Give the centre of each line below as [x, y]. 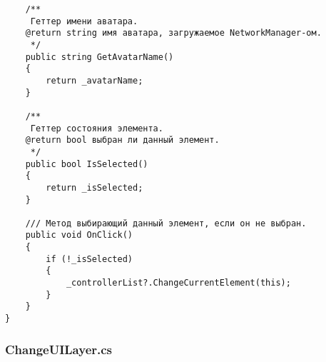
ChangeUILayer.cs [59, 349]
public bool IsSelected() [87, 164]
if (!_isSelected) [89, 259]
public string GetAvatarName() [100, 57]
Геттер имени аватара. [84, 21]
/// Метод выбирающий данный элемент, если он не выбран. [166, 223]
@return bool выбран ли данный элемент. [122, 140]
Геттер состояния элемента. [97, 128]
